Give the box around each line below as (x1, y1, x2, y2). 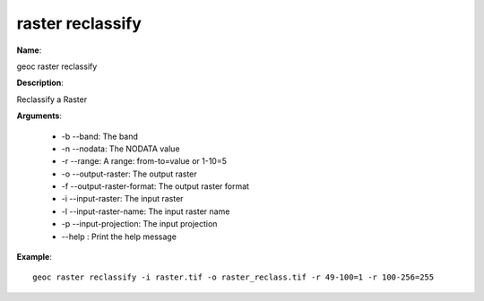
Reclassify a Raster (16, 94, 88, 105)
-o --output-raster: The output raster (61, 168, 197, 179)
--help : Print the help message (61, 231, 177, 242)
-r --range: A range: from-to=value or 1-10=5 (61, 156, 228, 167)
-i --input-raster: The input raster (61, 193, 184, 204)
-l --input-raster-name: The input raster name (61, 206, 230, 217)
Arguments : (16, 110, 63, 121)
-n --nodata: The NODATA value (61, 143, 180, 154)
